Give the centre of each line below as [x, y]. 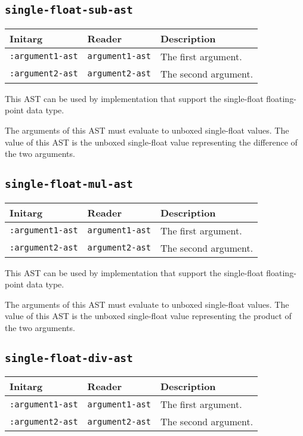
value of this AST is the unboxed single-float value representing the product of [148, 316]
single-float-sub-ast [69, 10]
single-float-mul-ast [69, 184]
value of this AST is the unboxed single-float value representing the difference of [151, 142]
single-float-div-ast [69, 358]
